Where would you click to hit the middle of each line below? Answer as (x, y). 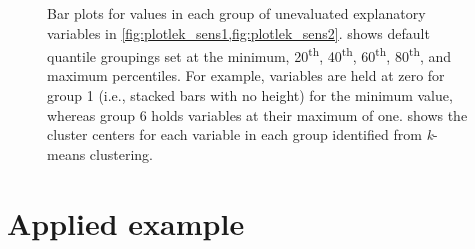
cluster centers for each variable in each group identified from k (240, 134)
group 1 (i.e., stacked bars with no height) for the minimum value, (250, 95)
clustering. (121, 153)
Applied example (126, 222)
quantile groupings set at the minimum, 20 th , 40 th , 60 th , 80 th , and (249, 54)
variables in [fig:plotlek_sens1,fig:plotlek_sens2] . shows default (238, 32)
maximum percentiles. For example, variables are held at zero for (246, 75)
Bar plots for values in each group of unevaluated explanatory (236, 13)
